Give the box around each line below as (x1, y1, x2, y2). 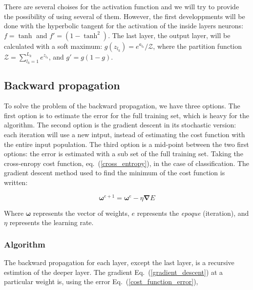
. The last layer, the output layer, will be (108, 30, 231, 40)
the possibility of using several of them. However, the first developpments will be (4, 11, 245, 21)
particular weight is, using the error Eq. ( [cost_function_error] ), (4, 276, 198, 287)
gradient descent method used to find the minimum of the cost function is (4, 167, 225, 178)
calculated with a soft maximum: (4, 41, 103, 51)
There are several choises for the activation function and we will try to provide (4, 1, 239, 11)
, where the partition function (153, 41, 242, 51)
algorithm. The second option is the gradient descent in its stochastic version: (4, 120, 236, 130)
